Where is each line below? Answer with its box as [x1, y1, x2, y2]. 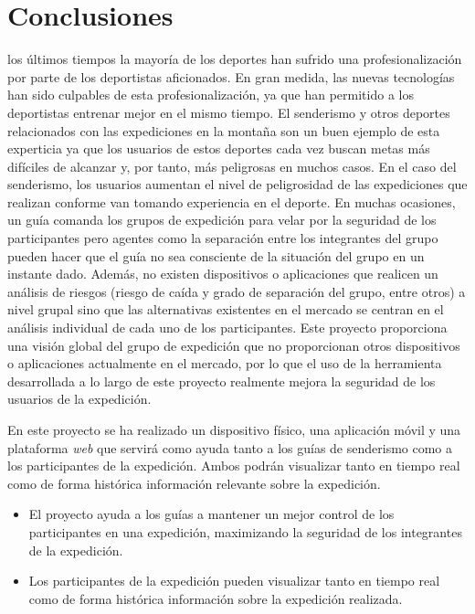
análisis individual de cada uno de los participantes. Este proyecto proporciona [7, 318, 448, 337]
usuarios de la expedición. [7, 389, 152, 408]
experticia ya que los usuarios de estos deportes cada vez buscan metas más [7, 139, 430, 158]
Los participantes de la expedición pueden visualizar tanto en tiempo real [28, 571, 440, 590]
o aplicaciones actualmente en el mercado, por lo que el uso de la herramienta [7, 354, 442, 373]
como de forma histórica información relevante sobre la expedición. [7, 473, 381, 492]
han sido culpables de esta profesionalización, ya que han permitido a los [7, 85, 414, 104]
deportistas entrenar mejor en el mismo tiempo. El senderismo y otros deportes [7, 102, 450, 122]
